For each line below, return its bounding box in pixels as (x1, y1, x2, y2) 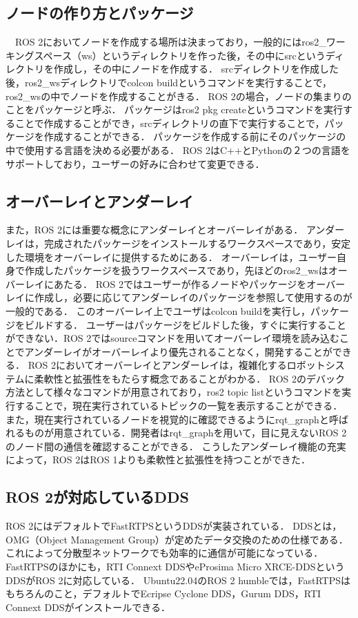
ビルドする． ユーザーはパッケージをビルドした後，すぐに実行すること (24, 317, 347, 331)
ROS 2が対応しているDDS (6, 486, 189, 508)
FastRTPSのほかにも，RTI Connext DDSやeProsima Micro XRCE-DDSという (6, 559, 345, 574)
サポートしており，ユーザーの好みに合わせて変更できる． (6, 156, 265, 171)
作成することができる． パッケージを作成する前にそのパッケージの (43, 129, 346, 144)
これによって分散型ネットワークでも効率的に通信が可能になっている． (6, 545, 324, 560)
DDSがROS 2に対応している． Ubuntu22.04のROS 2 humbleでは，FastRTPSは (6, 572, 351, 587)
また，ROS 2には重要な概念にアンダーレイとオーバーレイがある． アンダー (6, 222, 345, 237)
